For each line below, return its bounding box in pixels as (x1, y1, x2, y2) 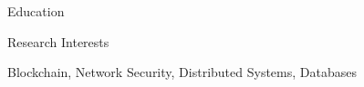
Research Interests (7, 32, 109, 51)
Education (7, 2, 65, 20)
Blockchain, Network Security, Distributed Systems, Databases (7, 63, 357, 82)
